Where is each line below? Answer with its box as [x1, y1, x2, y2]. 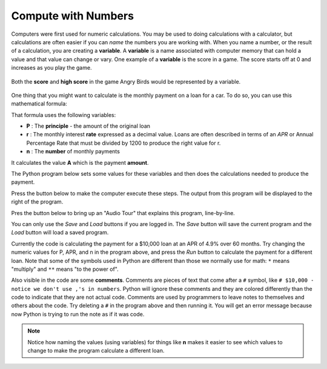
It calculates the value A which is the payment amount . [11, 159, 149, 166]
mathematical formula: [11, 100, 68, 107]
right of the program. [11, 198, 64, 205]
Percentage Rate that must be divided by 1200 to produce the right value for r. [26, 139, 221, 147]
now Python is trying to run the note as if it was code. [11, 310, 145, 317]
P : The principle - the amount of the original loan [26, 122, 151, 130]
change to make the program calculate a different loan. [27, 347, 165, 354]
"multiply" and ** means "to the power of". [11, 265, 119, 273]
